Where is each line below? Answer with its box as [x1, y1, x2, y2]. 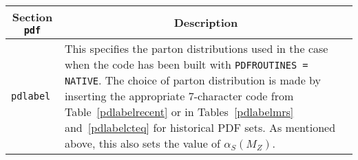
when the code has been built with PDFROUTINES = [64, 56, 308, 72]
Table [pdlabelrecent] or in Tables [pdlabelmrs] [64, 104, 294, 119]
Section [12, 9, 53, 25]
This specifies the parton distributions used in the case [64, 41, 328, 56]
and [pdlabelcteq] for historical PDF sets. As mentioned [64, 119, 336, 135]
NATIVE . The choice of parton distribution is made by [64, 72, 321, 88]
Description [173, 14, 238, 30]
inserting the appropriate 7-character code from [64, 88, 294, 104]
